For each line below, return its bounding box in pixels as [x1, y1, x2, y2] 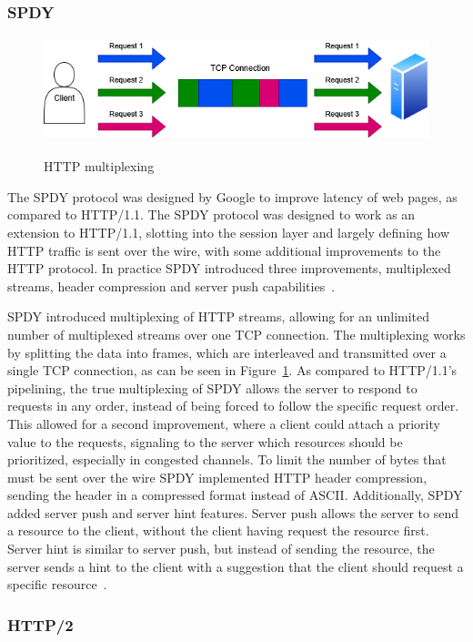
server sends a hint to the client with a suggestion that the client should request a [7, 556, 464, 576]
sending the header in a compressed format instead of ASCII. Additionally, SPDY [7, 485, 463, 504]
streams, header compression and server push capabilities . [7, 276, 336, 295]
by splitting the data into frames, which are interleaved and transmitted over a [7, 342, 447, 362]
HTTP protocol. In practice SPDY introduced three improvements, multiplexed [7, 259, 451, 278]
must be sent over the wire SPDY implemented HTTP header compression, [7, 467, 428, 486]
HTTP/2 [7, 613, 74, 636]
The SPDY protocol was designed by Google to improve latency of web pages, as [7, 187, 458, 206]
